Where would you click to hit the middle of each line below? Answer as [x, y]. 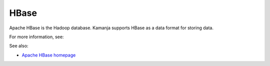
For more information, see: [36, 37]
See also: [19, 46]
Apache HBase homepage [49, 55]
